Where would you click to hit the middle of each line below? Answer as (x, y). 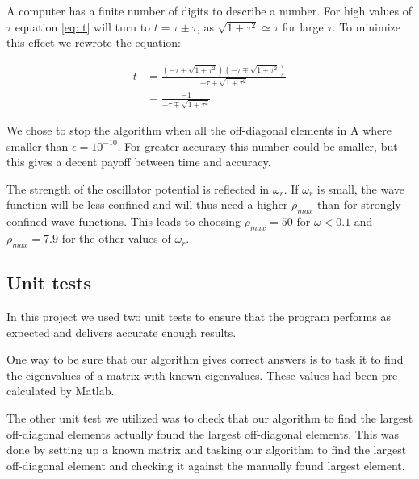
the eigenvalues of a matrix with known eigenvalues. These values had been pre (202, 375)
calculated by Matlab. (61, 391)
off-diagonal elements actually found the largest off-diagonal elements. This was (203, 433)
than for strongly (359, 204)
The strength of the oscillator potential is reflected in (138, 188)
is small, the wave (361, 188)
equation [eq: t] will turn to (83, 26)
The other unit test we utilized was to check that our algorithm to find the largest (210, 418)
